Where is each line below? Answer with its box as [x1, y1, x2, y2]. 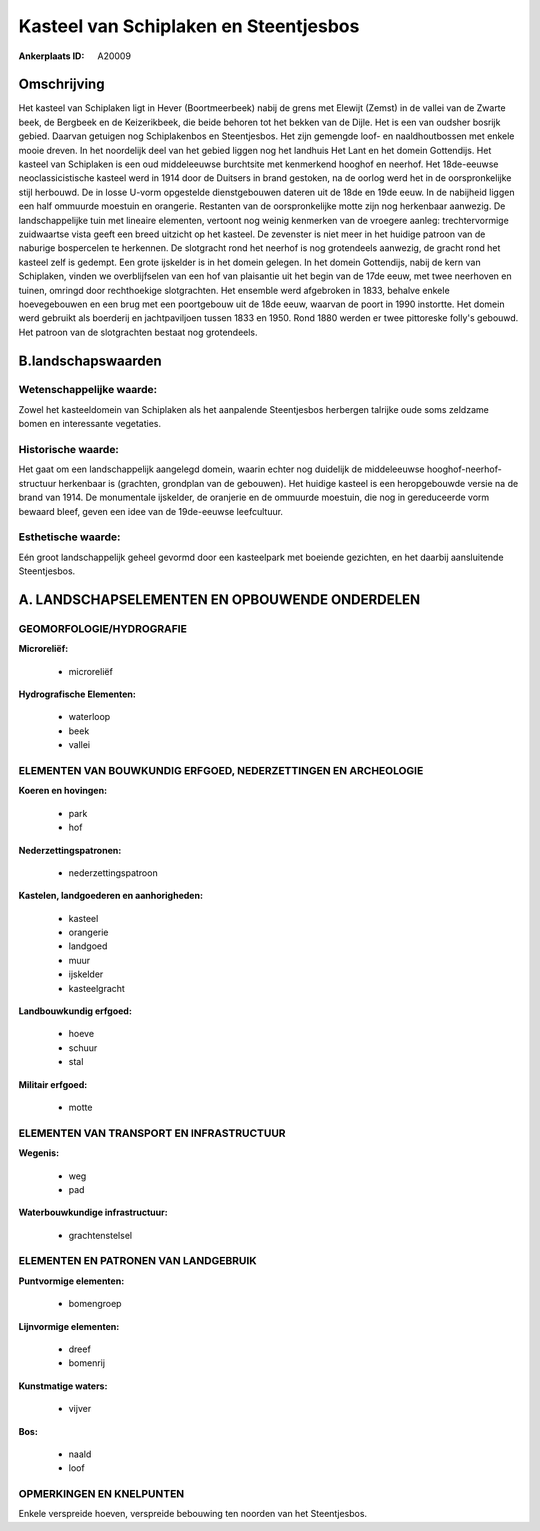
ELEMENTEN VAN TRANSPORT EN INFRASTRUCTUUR [18, 1126, 286, 1140]
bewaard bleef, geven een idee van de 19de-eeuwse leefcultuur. [18, 505, 284, 517]
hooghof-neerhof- [426, 463, 502, 475]
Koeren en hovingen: [18, 785, 108, 797]
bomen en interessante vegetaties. [18, 418, 162, 430]
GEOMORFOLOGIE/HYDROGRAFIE [18, 621, 187, 635]
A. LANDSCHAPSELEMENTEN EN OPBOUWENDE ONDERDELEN [18, 591, 421, 608]
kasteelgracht [68, 982, 125, 994]
